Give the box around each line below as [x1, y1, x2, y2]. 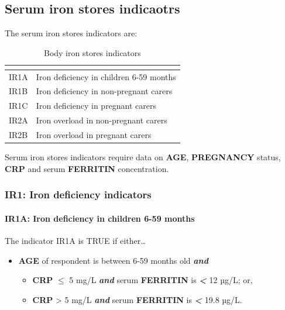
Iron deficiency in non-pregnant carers [36, 85, 173, 97]
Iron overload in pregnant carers [36, 129, 152, 141]
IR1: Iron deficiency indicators [5, 187, 152, 202]
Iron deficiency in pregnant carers [36, 99, 157, 112]
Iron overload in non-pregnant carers [36, 114, 167, 126]
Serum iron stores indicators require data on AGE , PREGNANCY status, [5, 151, 281, 163]
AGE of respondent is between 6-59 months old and [18, 254, 208, 266]
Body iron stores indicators [43, 46, 141, 58]
